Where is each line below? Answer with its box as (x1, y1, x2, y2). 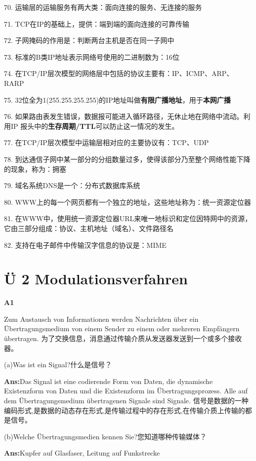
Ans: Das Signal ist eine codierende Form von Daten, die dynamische (4, 376, 213, 386)
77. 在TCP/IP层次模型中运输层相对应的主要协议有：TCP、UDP (4, 137, 209, 148)
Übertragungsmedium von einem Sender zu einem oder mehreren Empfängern (4, 323, 240, 334)
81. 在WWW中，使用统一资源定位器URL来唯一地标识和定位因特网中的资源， (4, 213, 252, 224)
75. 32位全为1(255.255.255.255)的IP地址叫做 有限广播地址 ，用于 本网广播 (4, 94, 231, 105)
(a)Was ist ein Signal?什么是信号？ (4, 359, 112, 370)
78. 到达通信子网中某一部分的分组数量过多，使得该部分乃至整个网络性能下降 (4, 154, 251, 164)
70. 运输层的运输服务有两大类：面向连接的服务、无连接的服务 (4, 2, 202, 12)
